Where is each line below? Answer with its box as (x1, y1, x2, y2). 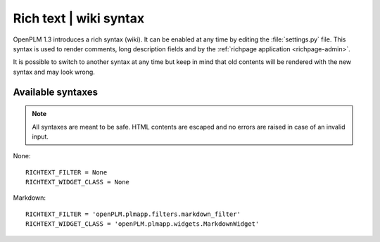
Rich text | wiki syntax (13, 11, 144, 26)
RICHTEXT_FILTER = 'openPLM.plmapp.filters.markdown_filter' (25, 210, 241, 218)
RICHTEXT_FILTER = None (25, 168, 108, 176)
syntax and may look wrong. (13, 68, 95, 76)
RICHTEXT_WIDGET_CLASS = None (25, 178, 130, 186)
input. (32, 132, 49, 141)
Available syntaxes (13, 86, 99, 98)
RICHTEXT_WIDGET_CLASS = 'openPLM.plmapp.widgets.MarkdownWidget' (25, 220, 260, 228)
